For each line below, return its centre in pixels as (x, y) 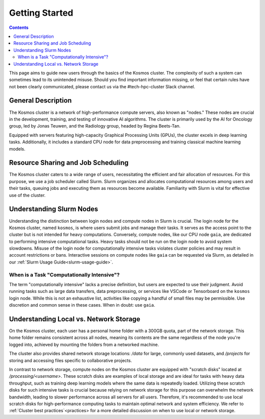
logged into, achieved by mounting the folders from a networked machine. (84, 344)
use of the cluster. (27, 195)
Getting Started (41, 13)
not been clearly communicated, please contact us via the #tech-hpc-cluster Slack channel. (102, 86)
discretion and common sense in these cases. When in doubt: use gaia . (82, 305)
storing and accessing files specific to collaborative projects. (70, 360)
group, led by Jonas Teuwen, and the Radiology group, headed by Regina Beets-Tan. (95, 126)
